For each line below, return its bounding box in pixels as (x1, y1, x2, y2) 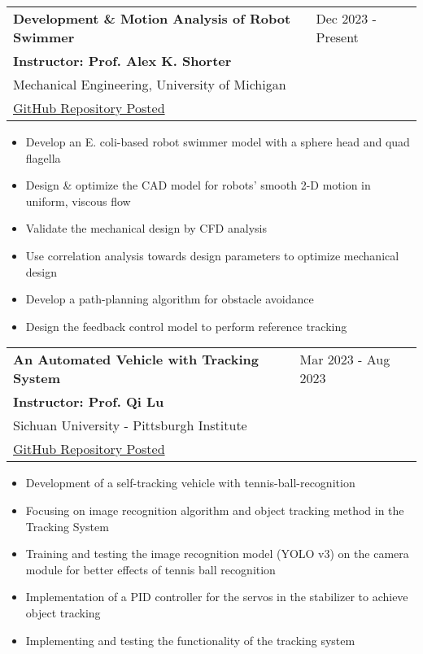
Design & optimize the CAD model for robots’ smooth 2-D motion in (25, 177, 371, 194)
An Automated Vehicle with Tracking (13, 350, 259, 369)
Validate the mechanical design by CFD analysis (25, 220, 267, 237)
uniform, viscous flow (25, 192, 131, 209)
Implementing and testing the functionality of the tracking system (25, 631, 355, 648)
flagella (25, 149, 61, 166)
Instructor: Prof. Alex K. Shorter (13, 51, 232, 70)
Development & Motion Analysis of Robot (13, 9, 291, 28)
